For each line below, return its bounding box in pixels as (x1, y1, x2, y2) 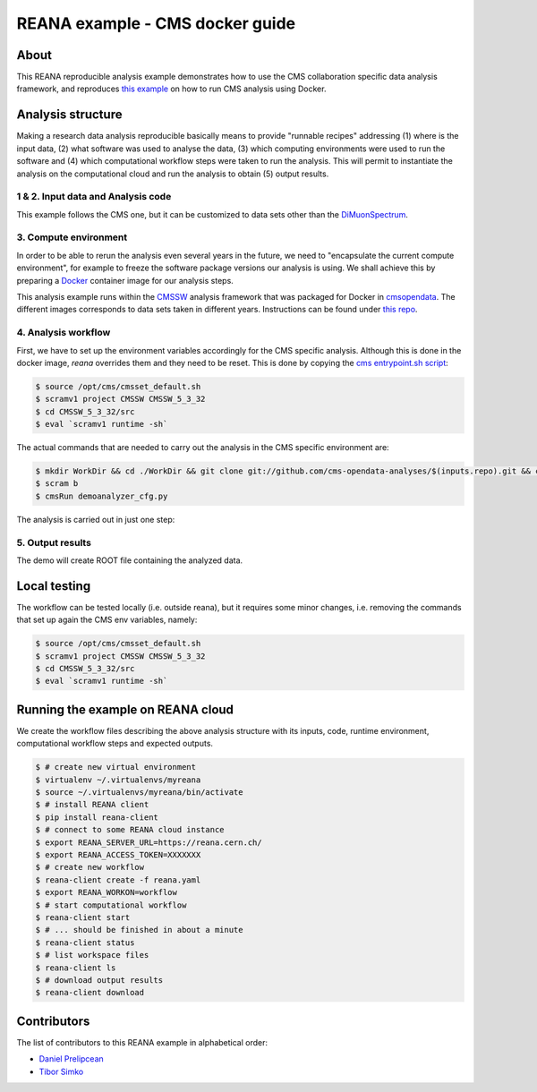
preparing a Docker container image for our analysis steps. (16, 275, 234, 286)
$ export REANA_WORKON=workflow (35, 887, 178, 898)
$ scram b (35, 479, 79, 489)
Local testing (16, 578, 91, 593)
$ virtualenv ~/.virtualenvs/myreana (35, 774, 201, 785)
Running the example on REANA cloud (16, 702, 234, 717)
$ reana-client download (35, 987, 145, 998)
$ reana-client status (35, 937, 135, 948)
